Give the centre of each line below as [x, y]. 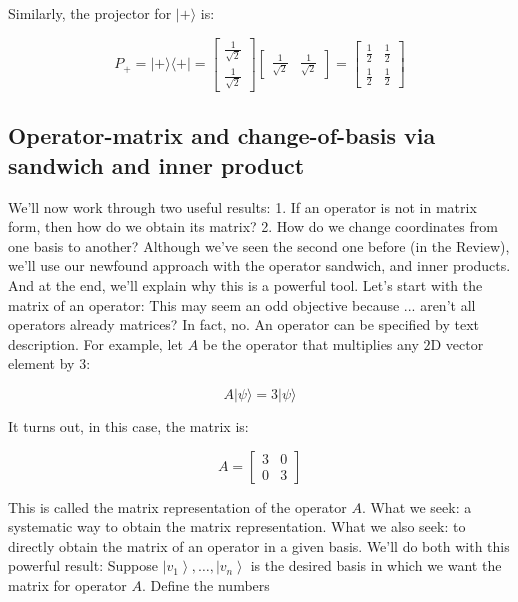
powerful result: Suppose [83, 565]
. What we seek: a [416, 506]
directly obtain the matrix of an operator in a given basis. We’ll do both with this [259, 545]
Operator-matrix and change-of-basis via [222, 135]
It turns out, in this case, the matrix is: [128, 426]
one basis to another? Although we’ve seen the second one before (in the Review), [259, 245]
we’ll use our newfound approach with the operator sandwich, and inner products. [259, 265]
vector [464, 343]
